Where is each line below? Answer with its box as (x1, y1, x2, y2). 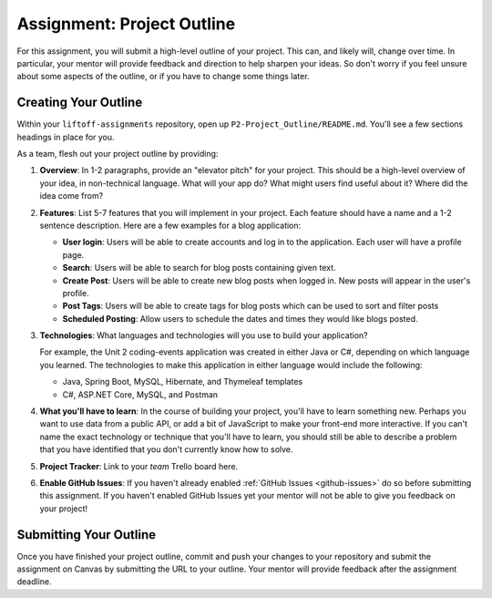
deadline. (16, 576, 52, 587)
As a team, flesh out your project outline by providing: (16, 149, 219, 160)
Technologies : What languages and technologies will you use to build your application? (39, 330, 368, 341)
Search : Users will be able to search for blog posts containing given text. (62, 263, 336, 273)
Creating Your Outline (16, 95, 143, 110)
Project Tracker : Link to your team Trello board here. (39, 460, 239, 471)
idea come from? (39, 191, 104, 201)
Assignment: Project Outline (16, 14, 236, 34)
